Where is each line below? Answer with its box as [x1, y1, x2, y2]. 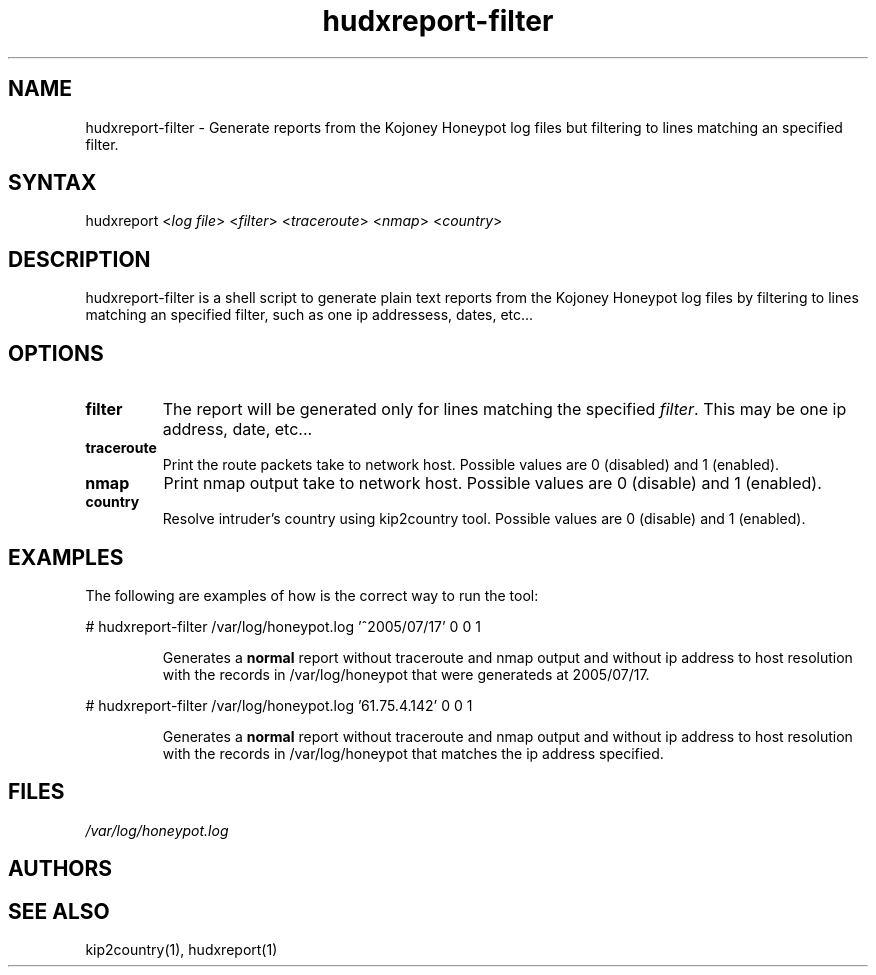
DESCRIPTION [8, 246, 151, 272]
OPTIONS [8, 340, 104, 366]
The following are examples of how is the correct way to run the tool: [85, 586, 539, 604]
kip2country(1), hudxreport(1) [85, 941, 278, 959]
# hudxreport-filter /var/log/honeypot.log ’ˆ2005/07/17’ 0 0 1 [85, 617, 481, 635]
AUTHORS [8, 856, 113, 882]
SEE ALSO [8, 898, 110, 924]
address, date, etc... [162, 419, 313, 440]
